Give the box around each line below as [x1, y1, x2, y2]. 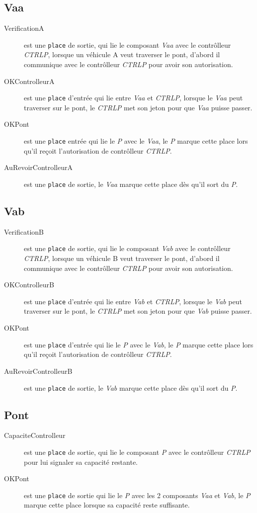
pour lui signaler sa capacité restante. [24, 456, 138, 467]
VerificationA [4, 23, 44, 33]
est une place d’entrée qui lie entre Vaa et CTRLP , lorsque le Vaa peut [24, 92, 243, 103]
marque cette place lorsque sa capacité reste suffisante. [24, 500, 190, 510]
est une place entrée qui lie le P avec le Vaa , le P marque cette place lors [24, 136, 248, 146]
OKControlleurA [4, 76, 55, 86]
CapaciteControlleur [4, 430, 66, 440]
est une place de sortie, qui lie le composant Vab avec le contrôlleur [24, 243, 231, 254]
